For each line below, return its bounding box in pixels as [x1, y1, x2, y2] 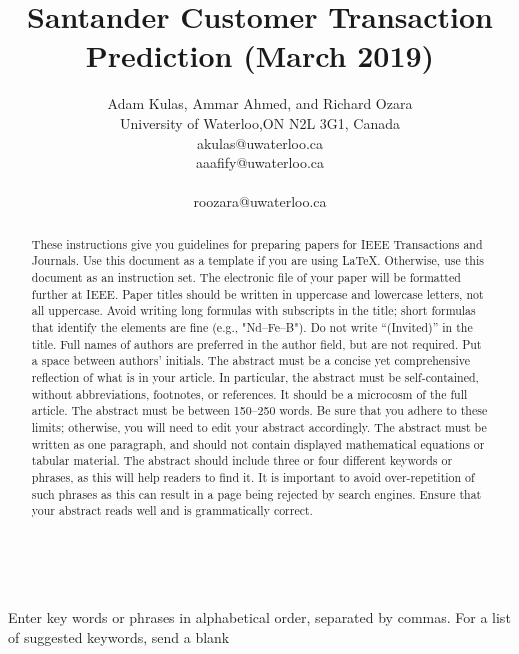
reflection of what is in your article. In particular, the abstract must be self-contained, [31, 368, 479, 385]
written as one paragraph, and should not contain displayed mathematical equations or [31, 435, 485, 452]
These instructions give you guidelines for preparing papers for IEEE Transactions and [31, 235, 483, 252]
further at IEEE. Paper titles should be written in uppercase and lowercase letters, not [31, 285, 484, 302]
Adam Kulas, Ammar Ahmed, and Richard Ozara [107, 93, 413, 114]
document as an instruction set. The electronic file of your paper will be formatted [31, 268, 461, 285]
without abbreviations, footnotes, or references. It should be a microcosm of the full [31, 385, 468, 402]
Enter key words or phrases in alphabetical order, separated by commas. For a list [8, 607, 511, 628]
